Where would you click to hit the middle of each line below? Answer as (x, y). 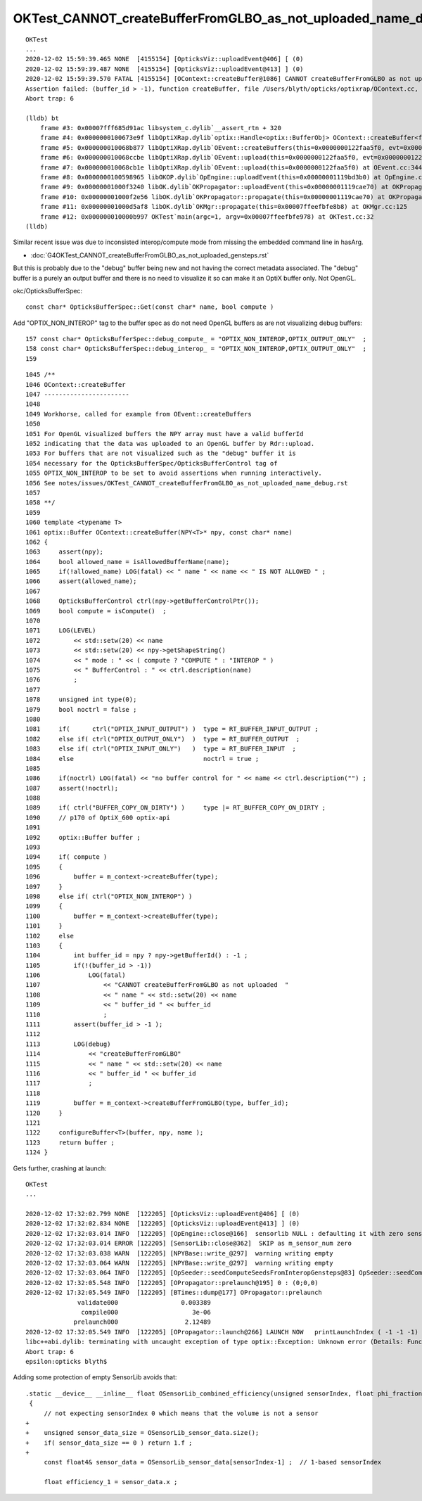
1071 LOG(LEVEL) (61, 631)
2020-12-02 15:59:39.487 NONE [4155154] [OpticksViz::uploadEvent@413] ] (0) (165, 69)
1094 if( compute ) (66, 857)
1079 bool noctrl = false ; (81, 709)
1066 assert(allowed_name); (81, 581)
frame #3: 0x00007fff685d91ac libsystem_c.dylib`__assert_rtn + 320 (160, 128)
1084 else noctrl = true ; (142, 759)
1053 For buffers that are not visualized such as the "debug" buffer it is (161, 453)
